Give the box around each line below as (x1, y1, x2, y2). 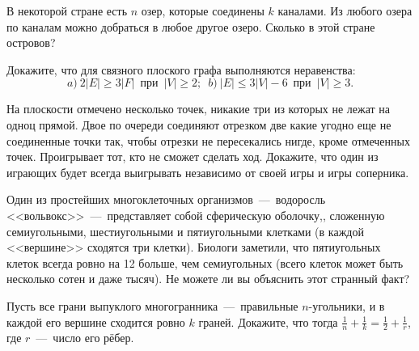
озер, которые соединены (141, 2, 265, 19)
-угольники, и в (308, 297, 385, 314)
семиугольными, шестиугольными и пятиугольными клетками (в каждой (6, 222, 364, 239)
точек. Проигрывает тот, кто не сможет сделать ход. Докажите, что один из (6, 148, 379, 165)
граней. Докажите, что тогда (198, 313, 338, 330)
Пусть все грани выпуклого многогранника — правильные (6, 297, 298, 314)
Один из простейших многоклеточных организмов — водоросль (6, 191, 326, 208)
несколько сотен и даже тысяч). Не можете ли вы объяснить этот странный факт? (6, 270, 410, 287)
